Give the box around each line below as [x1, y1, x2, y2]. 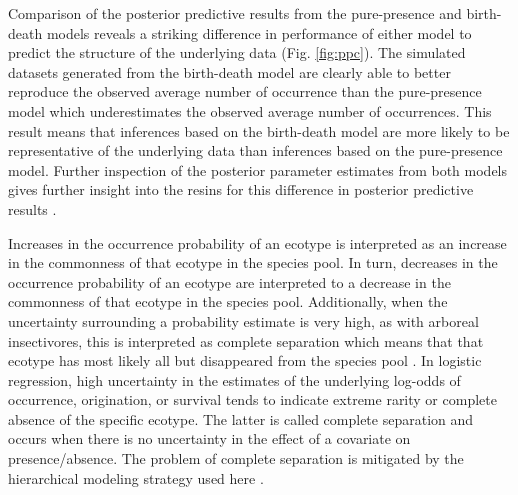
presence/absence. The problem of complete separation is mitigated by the [8, 448, 464, 469]
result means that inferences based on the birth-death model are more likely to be [8, 120, 510, 141]
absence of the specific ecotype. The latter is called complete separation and [8, 408, 474, 429]
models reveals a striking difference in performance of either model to [46, 22, 472, 43]
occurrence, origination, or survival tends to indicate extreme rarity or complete [8, 389, 497, 410]
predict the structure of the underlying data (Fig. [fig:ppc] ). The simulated [8, 42, 466, 63]
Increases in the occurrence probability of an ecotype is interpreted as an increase [8, 232, 507, 253]
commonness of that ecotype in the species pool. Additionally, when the [8, 291, 448, 312]
